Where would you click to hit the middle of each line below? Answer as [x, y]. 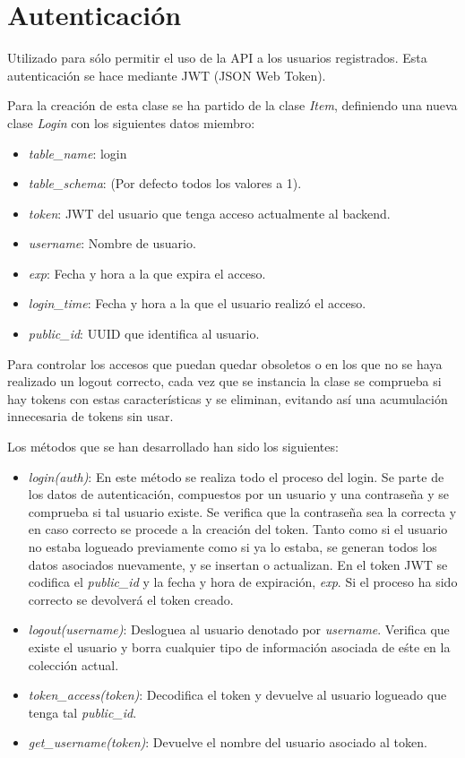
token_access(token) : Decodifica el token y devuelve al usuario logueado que [237, 695]
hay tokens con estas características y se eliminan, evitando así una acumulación [228, 398]
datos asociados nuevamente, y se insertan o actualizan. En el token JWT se [238, 564]
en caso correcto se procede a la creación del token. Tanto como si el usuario [238, 529]
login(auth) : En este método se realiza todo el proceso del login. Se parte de [236, 476]
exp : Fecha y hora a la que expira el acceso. [147, 273]
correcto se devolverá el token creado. [131, 599]
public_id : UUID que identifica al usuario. [144, 334]
